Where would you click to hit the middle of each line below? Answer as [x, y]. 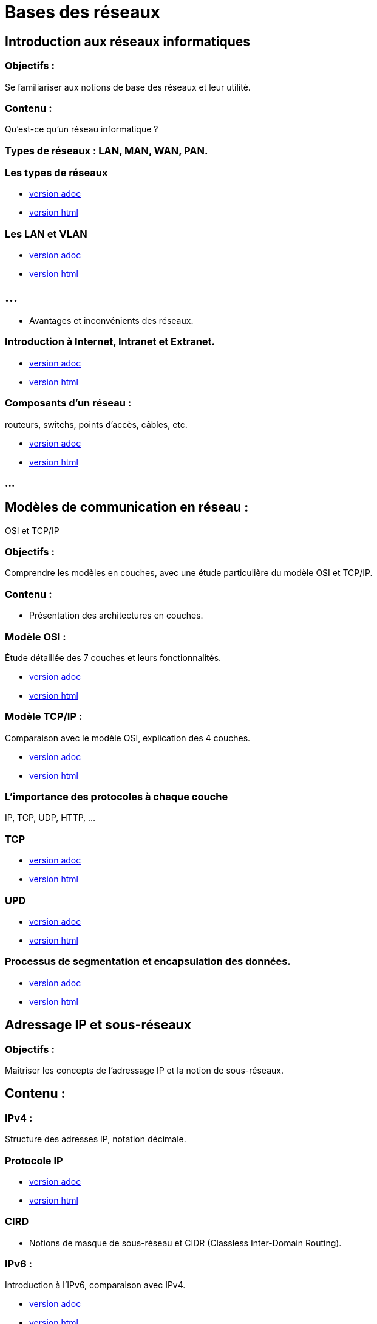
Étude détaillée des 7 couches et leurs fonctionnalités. [113, 657]
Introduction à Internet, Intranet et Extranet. [110, 342]
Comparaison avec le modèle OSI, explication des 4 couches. [128, 738]
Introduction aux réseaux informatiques [127, 41]
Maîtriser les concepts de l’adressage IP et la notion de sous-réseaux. [144, 1070]
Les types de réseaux [56, 173]
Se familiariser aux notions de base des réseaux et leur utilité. [128, 87]
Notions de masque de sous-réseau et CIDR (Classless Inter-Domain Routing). [185, 1243]
